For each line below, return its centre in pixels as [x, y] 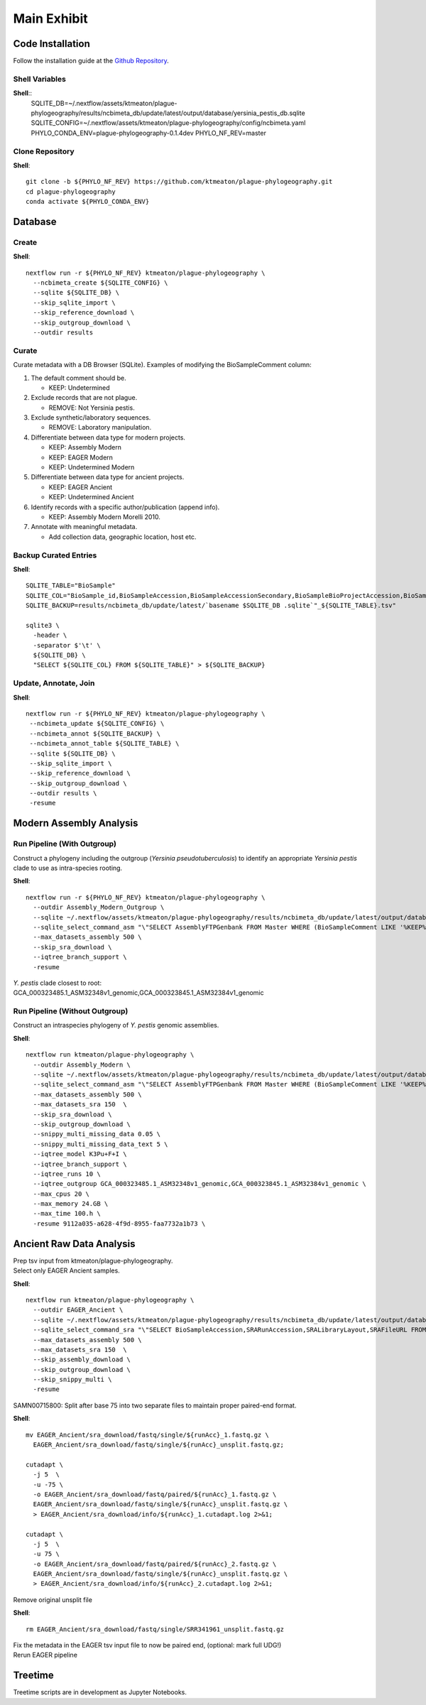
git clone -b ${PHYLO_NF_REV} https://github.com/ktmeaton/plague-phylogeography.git [179, 182]
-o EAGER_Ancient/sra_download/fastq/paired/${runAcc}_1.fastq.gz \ [155, 1494]
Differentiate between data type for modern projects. [108, 437]
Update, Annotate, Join [54, 683]
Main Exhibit [50, 18]
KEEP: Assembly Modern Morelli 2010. [105, 517]
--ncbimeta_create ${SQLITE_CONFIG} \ [100, 283]
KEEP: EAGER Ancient [81, 487]
